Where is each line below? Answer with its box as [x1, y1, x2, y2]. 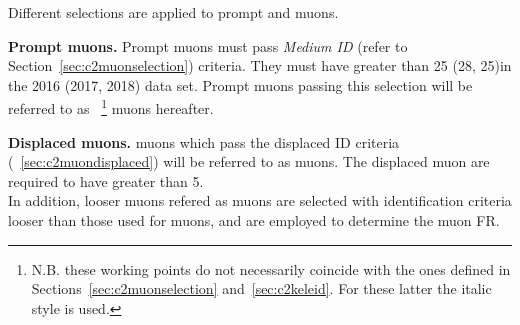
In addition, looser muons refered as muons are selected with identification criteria [8, 190, 512, 211]
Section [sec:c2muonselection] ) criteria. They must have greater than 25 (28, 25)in [8, 55, 512, 76]
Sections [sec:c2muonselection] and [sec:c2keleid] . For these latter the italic [31, 278, 492, 299]
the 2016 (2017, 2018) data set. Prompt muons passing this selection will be [8, 74, 473, 95]
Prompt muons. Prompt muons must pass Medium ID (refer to [8, 35, 408, 56]
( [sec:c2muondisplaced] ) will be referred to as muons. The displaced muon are [8, 151, 490, 172]
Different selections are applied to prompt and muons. [8, 2, 339, 22]
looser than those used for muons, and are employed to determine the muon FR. [8, 210, 500, 230]
